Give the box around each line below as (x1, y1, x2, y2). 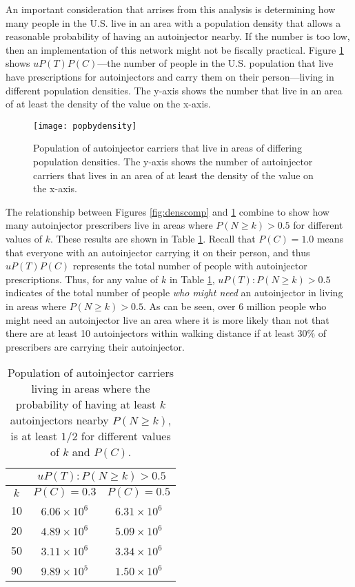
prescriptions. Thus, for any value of (6, 271, 159, 286)
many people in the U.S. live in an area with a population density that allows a (6, 15, 341, 30)
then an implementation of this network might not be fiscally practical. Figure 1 (6, 42, 344, 56)
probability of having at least (16, 396, 156, 413)
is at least (10, 428, 58, 444)
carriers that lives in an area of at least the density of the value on (33, 167, 314, 182)
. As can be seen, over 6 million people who (143, 298, 327, 313)
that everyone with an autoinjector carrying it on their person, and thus (6, 245, 310, 259)
